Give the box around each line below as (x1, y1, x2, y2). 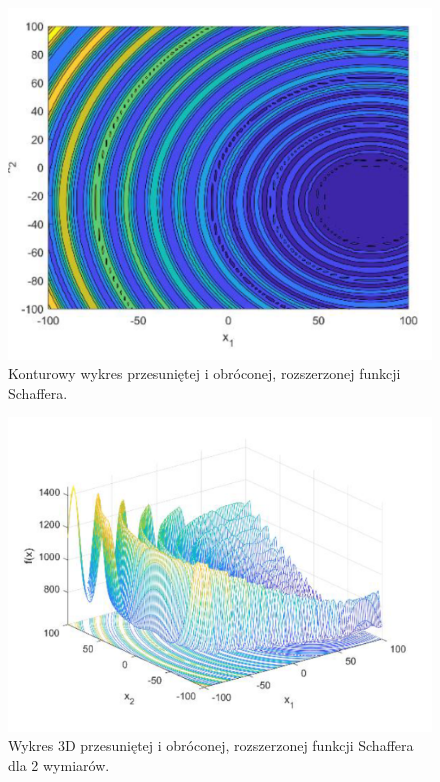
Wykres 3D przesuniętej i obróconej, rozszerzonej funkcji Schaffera (8, 735, 414, 756)
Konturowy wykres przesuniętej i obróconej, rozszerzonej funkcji (8, 363, 401, 384)
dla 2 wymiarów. (8, 754, 110, 775)
